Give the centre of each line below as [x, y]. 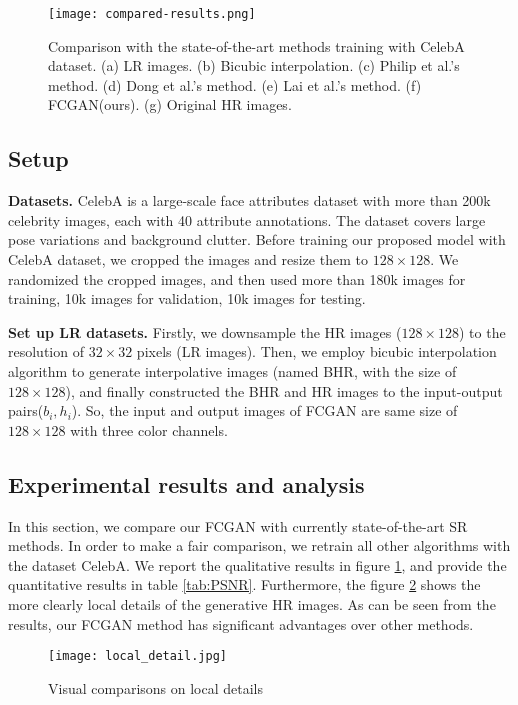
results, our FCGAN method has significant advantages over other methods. [241, 623]
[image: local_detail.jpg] [137, 656]
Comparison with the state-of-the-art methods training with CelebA [256, 45]
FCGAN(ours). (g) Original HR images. [170, 104]
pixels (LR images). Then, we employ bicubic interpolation [316, 351]
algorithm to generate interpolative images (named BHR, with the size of [232, 370]
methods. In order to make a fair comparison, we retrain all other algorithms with [259, 545]
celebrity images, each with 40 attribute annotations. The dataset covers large [247, 219]
